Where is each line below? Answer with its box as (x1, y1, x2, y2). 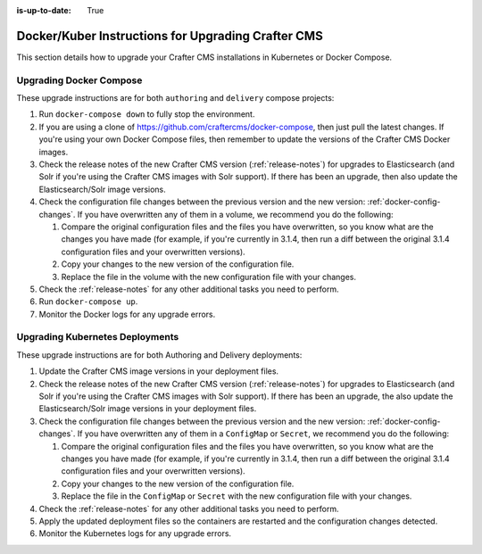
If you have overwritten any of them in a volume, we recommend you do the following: (77, 209, 394, 219)
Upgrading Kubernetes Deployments (16, 331, 179, 343)
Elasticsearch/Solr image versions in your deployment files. (38, 403, 257, 414)
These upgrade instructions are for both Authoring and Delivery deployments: (16, 349, 303, 360)
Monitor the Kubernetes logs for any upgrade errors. (38, 528, 232, 539)
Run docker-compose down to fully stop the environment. (38, 109, 255, 120)
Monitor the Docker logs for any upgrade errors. (38, 309, 216, 319)
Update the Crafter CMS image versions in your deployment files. (38, 366, 279, 376)
